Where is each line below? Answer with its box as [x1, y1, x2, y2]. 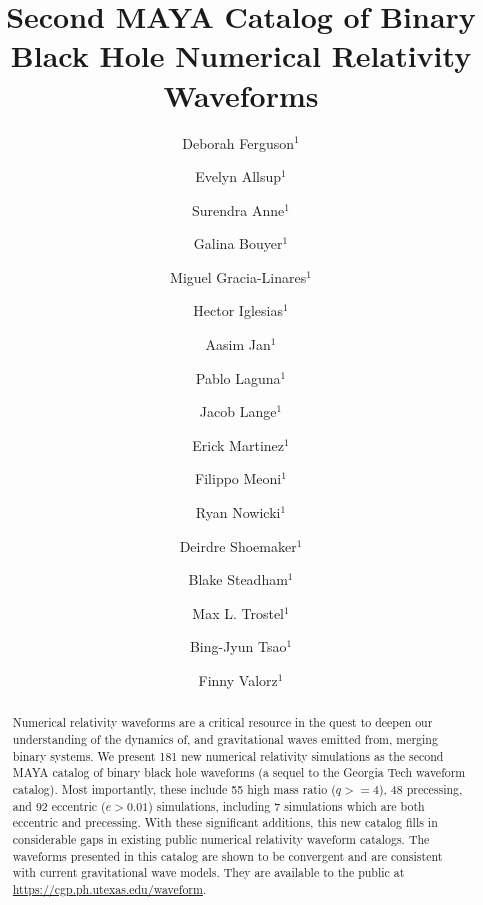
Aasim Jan [205, 334, 271, 355]
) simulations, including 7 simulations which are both [148, 797, 425, 814]
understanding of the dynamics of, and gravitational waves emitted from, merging [12, 731, 438, 748]
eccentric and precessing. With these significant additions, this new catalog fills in [12, 814, 438, 831]
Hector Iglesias [193, 300, 283, 321]
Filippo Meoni [195, 468, 282, 489]
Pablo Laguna [195, 367, 281, 388]
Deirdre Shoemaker [179, 535, 297, 556]
